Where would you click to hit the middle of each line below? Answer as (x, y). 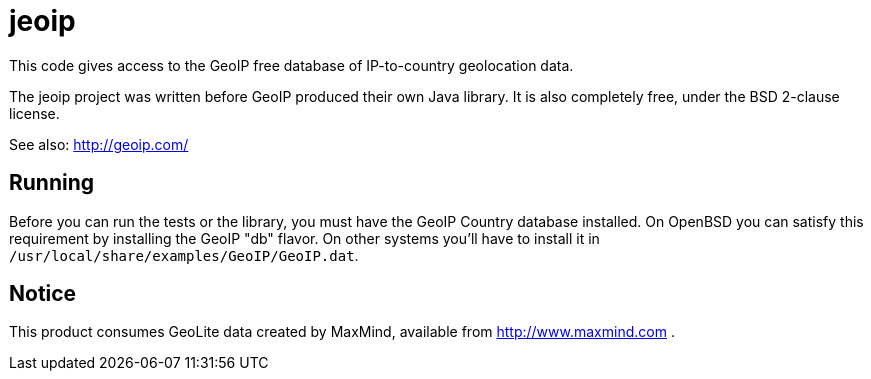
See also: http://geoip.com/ (99, 144)
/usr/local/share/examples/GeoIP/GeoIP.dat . (184, 255)
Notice (43, 294)
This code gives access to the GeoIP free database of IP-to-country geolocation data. (291, 65)
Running (52, 183)
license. (34, 113)
